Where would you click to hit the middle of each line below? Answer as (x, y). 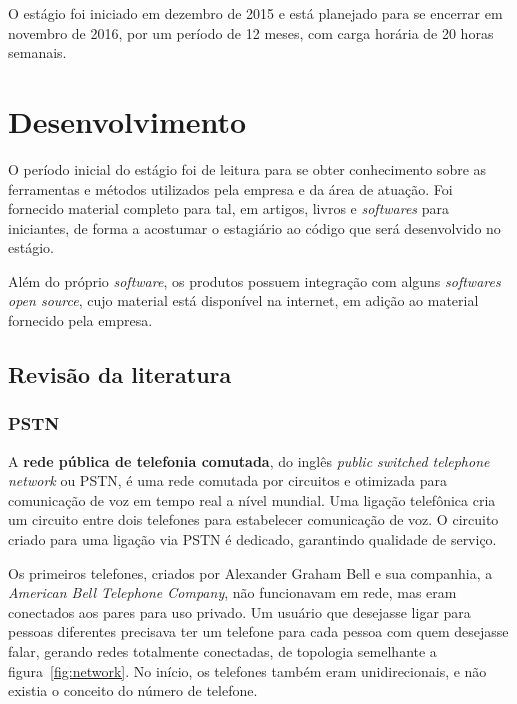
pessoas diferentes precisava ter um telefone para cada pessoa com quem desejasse (258, 631)
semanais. (37, 52)
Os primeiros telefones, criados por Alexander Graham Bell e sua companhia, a (250, 572)
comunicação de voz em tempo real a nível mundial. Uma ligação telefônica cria (252, 499)
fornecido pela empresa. (80, 320)
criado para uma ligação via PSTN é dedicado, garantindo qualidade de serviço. (252, 539)
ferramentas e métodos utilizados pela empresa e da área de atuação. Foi (230, 188)
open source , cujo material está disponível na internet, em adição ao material (243, 300)
